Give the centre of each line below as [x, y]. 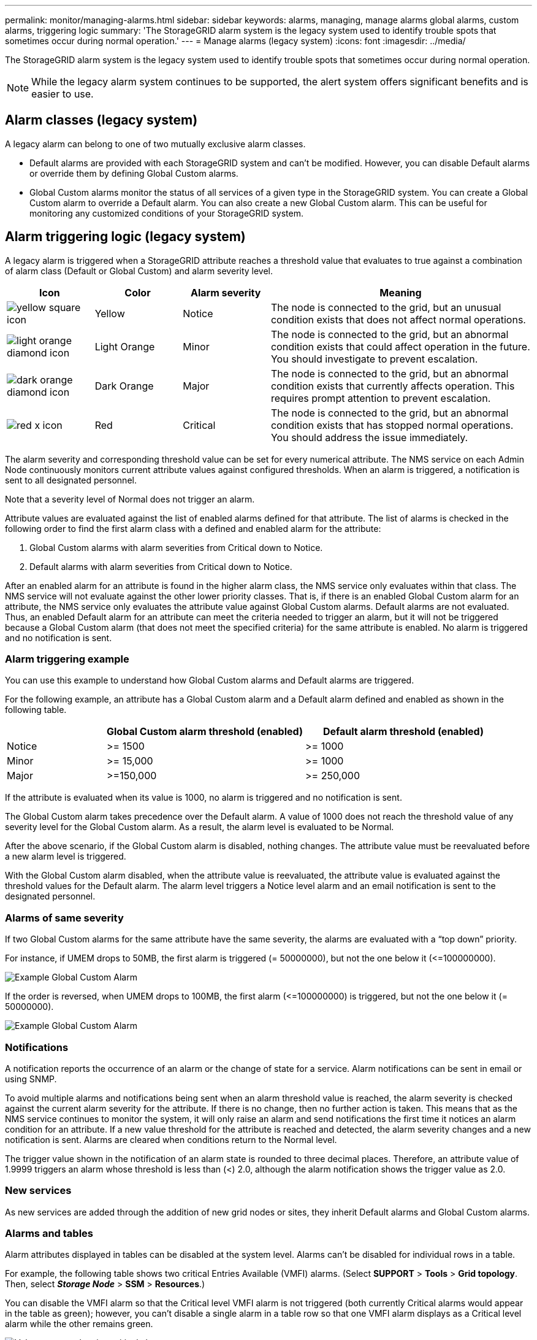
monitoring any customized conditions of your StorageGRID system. [166, 213]
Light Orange [125, 346]
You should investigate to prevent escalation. [374, 359]
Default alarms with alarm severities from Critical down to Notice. [161, 566]
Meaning [401, 292]
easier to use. [63, 94]
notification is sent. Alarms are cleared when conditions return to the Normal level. [171, 1139]
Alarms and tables [49, 1234]
